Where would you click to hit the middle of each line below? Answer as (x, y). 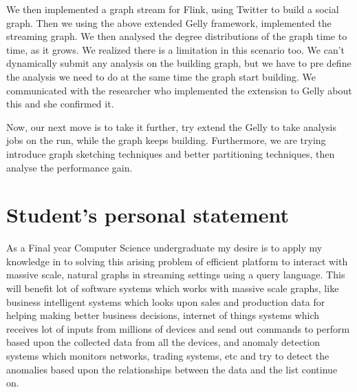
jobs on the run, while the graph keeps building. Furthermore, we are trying (166, 140)
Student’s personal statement (148, 215)
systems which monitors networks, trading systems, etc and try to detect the (168, 355)
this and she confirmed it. (60, 104)
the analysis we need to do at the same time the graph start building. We (161, 76)
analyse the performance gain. (69, 167)
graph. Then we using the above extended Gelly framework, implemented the (169, 22)
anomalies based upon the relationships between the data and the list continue (172, 369)
